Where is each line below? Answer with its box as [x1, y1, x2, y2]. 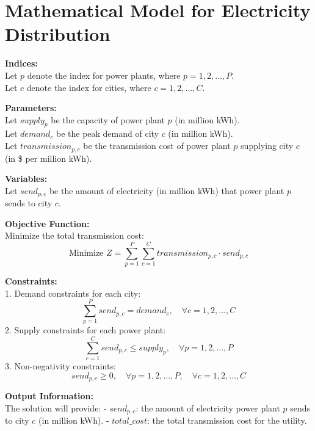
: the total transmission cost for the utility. [147, 414, 307, 427]
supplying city [241, 139, 294, 152]
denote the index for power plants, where [27, 68, 181, 81]
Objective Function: [5, 217, 90, 230]
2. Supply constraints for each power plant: [5, 324, 166, 336]
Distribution [5, 21, 110, 46]
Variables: [5, 172, 48, 185]
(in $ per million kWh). [5, 151, 92, 164]
